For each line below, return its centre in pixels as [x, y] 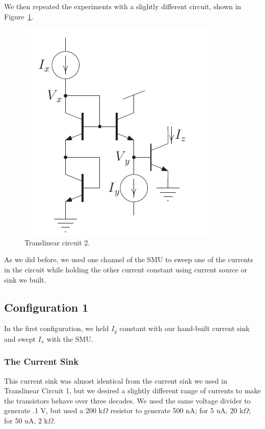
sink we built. [25, 279]
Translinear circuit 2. [57, 242]
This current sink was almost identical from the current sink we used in [116, 380]
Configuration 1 [46, 307]
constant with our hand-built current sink [184, 328]
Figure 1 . [19, 16]
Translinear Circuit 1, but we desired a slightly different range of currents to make [132, 390]
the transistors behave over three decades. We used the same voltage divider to [127, 400]
